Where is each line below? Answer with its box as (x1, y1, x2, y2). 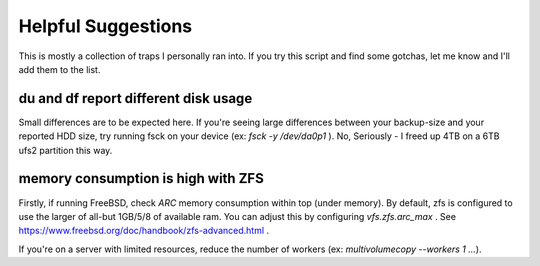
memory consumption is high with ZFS (18, 170, 264, 187)
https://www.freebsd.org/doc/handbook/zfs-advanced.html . (18, 225, 270, 237)
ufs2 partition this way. (18, 144, 113, 156)
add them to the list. (18, 63, 101, 75)
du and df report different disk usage (18, 90, 253, 107)
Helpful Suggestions (18, 15, 193, 37)
